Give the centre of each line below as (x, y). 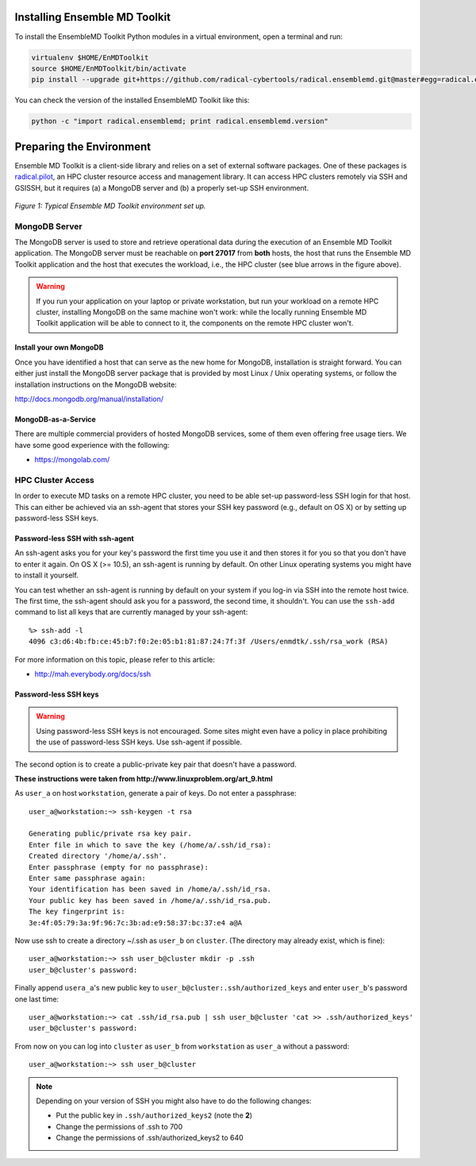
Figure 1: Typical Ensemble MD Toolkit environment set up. (110, 206)
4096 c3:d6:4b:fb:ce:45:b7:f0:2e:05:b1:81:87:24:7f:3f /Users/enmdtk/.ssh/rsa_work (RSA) (209, 642)
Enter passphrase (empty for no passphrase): (119, 867)
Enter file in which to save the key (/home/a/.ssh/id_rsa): (150, 845)
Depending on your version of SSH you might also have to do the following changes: (174, 1101)
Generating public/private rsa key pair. (110, 834)
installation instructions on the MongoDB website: (96, 384)
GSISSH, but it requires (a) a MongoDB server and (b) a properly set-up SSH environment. (162, 187)
